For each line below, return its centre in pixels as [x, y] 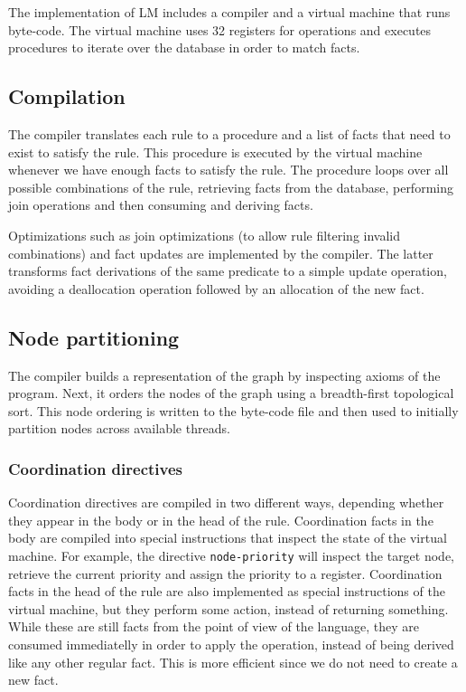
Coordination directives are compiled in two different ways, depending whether [226, 502]
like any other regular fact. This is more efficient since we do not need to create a [233, 662]
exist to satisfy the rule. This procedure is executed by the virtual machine [215, 152]
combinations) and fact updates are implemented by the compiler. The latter [221, 253]
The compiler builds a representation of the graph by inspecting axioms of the [224, 375]
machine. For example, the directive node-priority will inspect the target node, [232, 555]
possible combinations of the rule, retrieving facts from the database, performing [231, 187]
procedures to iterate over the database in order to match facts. [184, 47]
